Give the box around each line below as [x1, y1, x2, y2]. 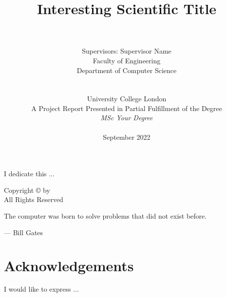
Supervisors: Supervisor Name [82, 46, 171, 56]
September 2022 [103, 131, 151, 142]
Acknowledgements [4, 256, 134, 276]
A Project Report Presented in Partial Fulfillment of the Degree [31, 103, 222, 113]
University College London [87, 93, 167, 104]
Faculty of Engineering [93, 55, 161, 65]
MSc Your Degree [100, 112, 153, 123]
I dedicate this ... [4, 168, 55, 179]
